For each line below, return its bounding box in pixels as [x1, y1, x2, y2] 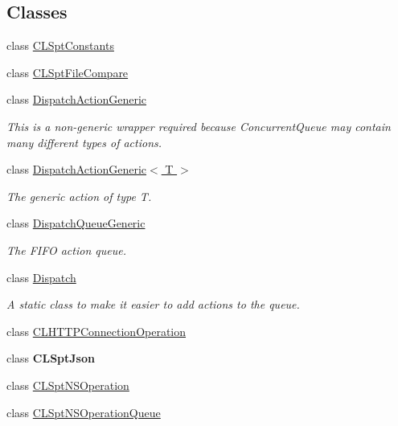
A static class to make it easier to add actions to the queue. [6, 296, 300, 313]
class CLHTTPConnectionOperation [6, 322, 187, 339]
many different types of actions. [6, 133, 162, 150]
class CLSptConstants [6, 37, 114, 54]
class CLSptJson [6, 350, 95, 367]
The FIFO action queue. [6, 241, 126, 258]
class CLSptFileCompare [6, 63, 129, 80]
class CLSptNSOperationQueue [6, 403, 161, 420]
